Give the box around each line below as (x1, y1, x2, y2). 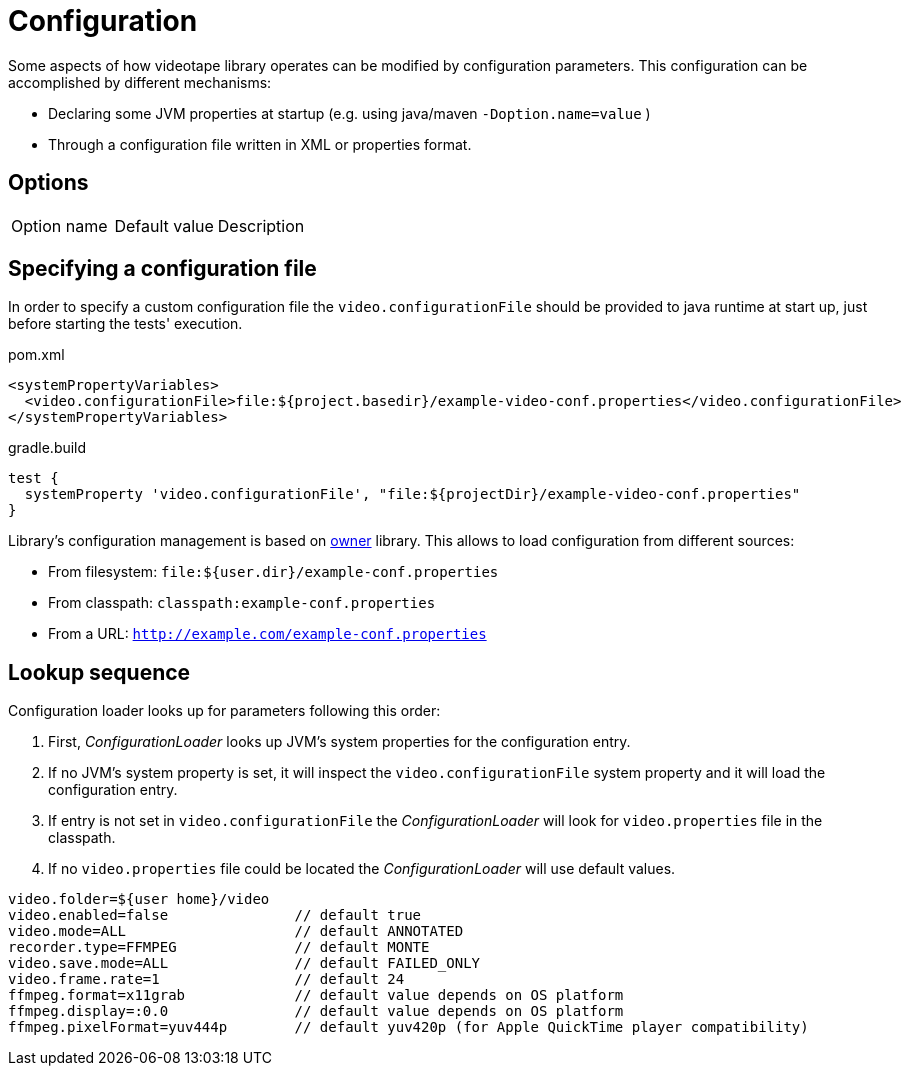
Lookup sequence (8, 659, 191, 685)
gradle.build (8, 439, 87, 457)
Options (8, 170, 89, 196)
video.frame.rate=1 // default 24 (8, 971, 405, 988)
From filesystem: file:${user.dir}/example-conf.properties (48, 563, 499, 581)
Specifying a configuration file (8, 256, 317, 282)
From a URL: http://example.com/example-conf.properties (48, 625, 487, 643)
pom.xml (8, 346, 65, 364)
